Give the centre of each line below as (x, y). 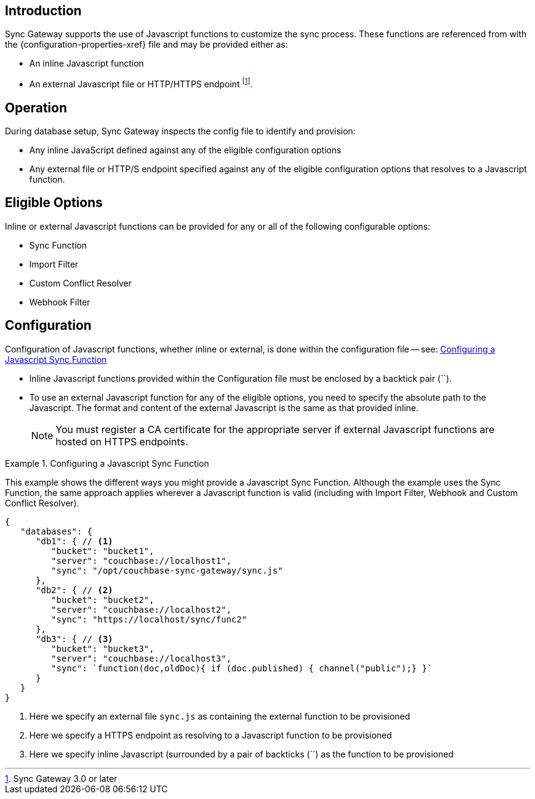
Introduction (43, 11)
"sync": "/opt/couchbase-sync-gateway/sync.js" (167, 570)
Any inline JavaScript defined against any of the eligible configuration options (185, 150)
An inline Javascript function (87, 64)
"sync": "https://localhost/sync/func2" (149, 619)
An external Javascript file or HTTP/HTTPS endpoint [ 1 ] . (141, 83)
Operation (36, 108)
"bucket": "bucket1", (103, 551)
